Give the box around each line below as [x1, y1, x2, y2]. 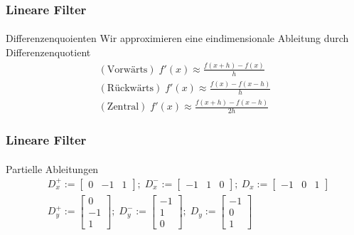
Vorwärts [107, 64, 148, 75]
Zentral [107, 102, 139, 113]
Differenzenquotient [6, 45, 91, 60]
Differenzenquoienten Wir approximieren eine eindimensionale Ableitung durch [6, 31, 349, 46]
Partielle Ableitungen [6, 161, 99, 176]
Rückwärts [107, 83, 154, 94]
